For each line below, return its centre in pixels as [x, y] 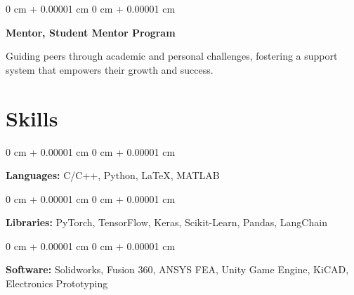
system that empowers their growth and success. [110, 69]
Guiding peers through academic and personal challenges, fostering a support [172, 56]
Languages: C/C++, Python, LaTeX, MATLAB [113, 175]
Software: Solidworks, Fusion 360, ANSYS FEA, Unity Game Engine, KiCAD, [177, 269]
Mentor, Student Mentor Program [91, 32]
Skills [32, 118]
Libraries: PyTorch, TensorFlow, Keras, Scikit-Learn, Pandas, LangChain [166, 222]
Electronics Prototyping [57, 283]
